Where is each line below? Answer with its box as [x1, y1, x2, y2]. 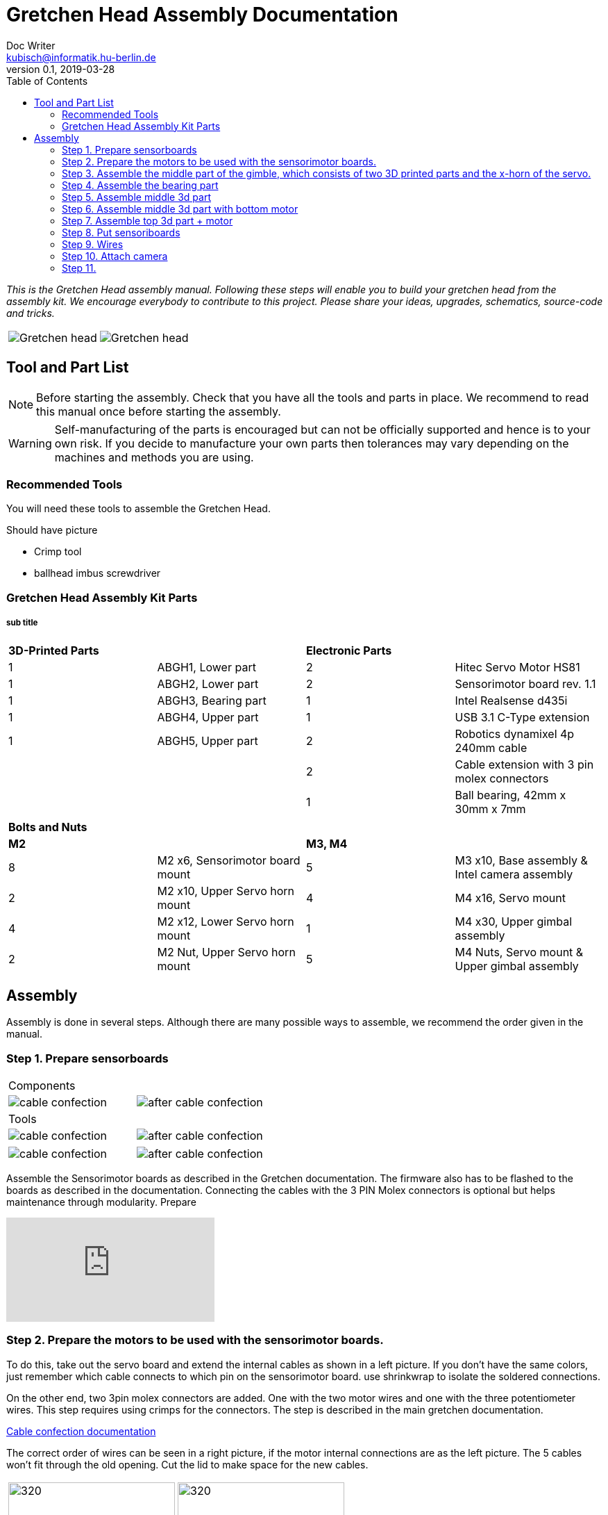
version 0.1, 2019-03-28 [6, 63, 115, 75]
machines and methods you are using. [54, 450, 254, 464]
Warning [8, 436, 52, 450]
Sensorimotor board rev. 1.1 [455, 676, 596, 691]
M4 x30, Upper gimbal [455, 914, 573, 928]
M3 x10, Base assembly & [455, 853, 588, 867]
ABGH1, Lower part [157, 660, 256, 674]
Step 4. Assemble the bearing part [62, 179, 219, 191]
